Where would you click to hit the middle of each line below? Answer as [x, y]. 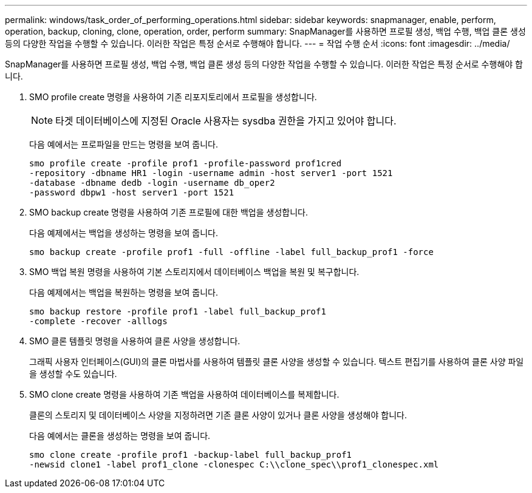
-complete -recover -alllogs [98, 321]
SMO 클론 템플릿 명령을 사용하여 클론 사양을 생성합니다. [135, 341]
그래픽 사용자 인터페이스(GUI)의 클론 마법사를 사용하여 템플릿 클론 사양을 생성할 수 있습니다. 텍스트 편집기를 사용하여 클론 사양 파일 [277, 362]
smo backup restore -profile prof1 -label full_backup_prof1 [178, 311]
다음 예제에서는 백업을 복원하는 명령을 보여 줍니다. [124, 292]
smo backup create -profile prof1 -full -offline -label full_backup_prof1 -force [231, 252]
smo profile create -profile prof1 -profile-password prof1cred [186, 163]
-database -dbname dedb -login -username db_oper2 [152, 183]
